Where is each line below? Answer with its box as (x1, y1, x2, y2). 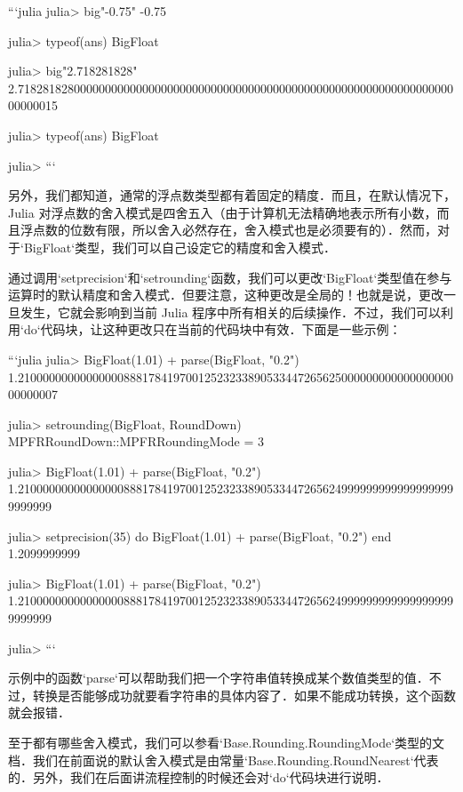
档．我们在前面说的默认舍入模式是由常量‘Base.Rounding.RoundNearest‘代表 (8, 750, 439, 769)
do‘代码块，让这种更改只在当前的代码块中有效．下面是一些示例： (23, 320, 402, 339)
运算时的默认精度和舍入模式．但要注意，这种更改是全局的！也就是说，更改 (8, 285, 443, 304)
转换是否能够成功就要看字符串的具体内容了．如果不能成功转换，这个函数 (32, 685, 456, 704)
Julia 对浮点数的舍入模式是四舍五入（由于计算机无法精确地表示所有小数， (8, 203, 437, 221)
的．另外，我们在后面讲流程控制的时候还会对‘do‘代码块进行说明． (8, 768, 389, 787)
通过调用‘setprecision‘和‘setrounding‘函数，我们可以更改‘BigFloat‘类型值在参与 (8, 268, 452, 286)
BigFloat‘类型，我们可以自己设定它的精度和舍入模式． (23, 237, 337, 256)
